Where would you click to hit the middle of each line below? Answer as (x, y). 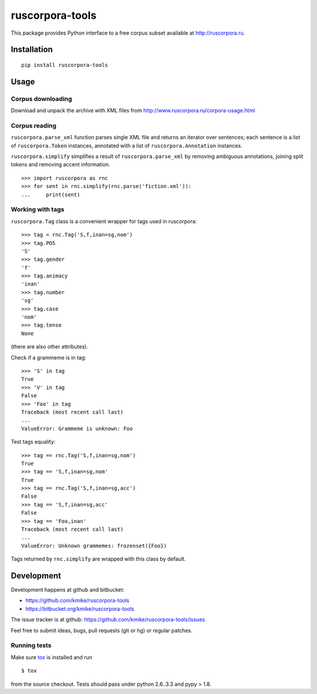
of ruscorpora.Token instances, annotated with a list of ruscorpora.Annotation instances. (127, 145)
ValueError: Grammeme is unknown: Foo (77, 428)
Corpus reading (34, 125)
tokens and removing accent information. (61, 165)
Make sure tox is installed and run (52, 657)
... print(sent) (51, 195)
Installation (32, 50)
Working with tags (38, 210)
